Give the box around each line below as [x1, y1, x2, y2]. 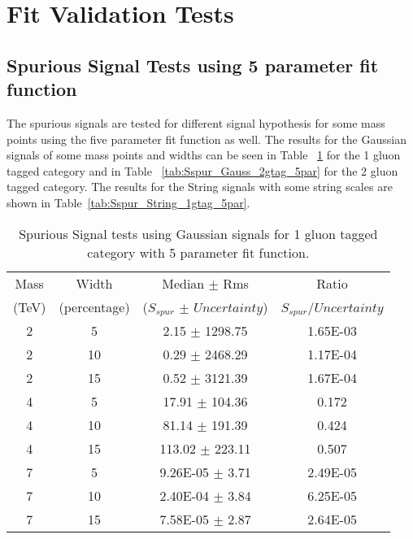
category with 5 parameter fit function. [87, 242, 310, 262]
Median [162, 273, 205, 293]
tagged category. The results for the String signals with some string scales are [7, 178, 393, 195]
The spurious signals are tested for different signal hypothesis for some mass [7, 114, 385, 131]
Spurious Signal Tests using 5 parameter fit [7, 52, 379, 77]
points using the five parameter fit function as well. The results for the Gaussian [7, 130, 406, 147]
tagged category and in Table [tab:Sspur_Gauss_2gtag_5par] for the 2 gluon [7, 162, 398, 179]
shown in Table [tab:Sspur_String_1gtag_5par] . [7, 193, 250, 211]
